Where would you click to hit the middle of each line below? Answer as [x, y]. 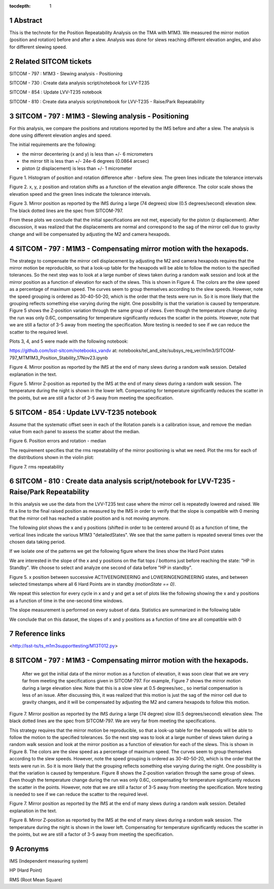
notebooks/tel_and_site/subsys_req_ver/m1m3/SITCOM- [177, 350]
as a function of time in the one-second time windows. [66, 601]
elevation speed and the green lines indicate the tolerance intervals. [80, 194]
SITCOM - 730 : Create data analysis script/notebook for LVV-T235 [79, 83]
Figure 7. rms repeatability [37, 467]
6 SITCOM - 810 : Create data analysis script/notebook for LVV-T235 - [123, 481]
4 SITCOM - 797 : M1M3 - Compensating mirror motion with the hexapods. [129, 248]
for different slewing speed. [38, 47]
